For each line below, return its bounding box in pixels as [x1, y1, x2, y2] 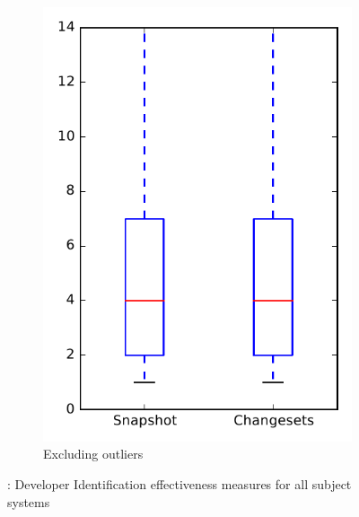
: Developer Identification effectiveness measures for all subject [7, 474, 352, 493]
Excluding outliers [43, 444, 144, 463]
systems [7, 492, 50, 511]
